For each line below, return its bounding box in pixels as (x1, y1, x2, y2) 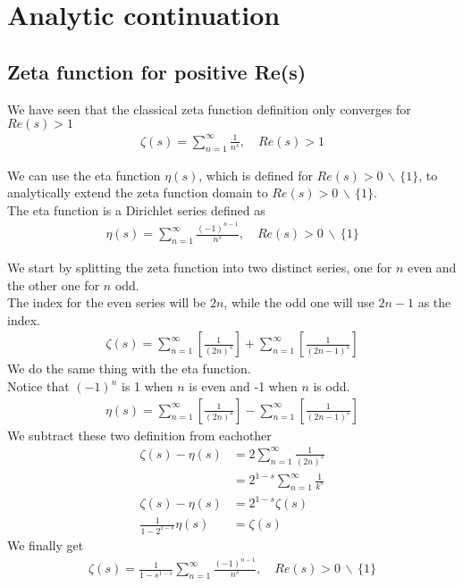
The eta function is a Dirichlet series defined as (7, 200, 265, 219)
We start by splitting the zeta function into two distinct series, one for (7, 258, 392, 276)
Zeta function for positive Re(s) (7, 57, 307, 85)
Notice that (7, 377, 70, 395)
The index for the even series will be (7, 293, 206, 312)
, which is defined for (198, 165, 313, 184)
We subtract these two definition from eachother (7, 425, 272, 444)
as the (417, 293, 451, 312)
